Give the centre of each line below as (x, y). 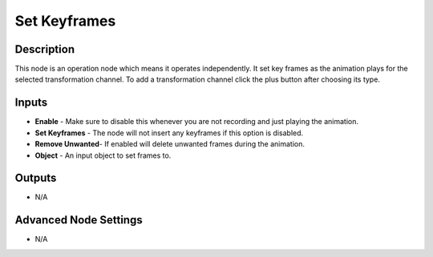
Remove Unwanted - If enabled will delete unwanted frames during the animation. (170, 144)
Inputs (31, 103)
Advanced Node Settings (79, 220)
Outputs (36, 178)
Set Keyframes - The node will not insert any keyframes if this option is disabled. (169, 133)
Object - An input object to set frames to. (103, 155)
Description (45, 49)
